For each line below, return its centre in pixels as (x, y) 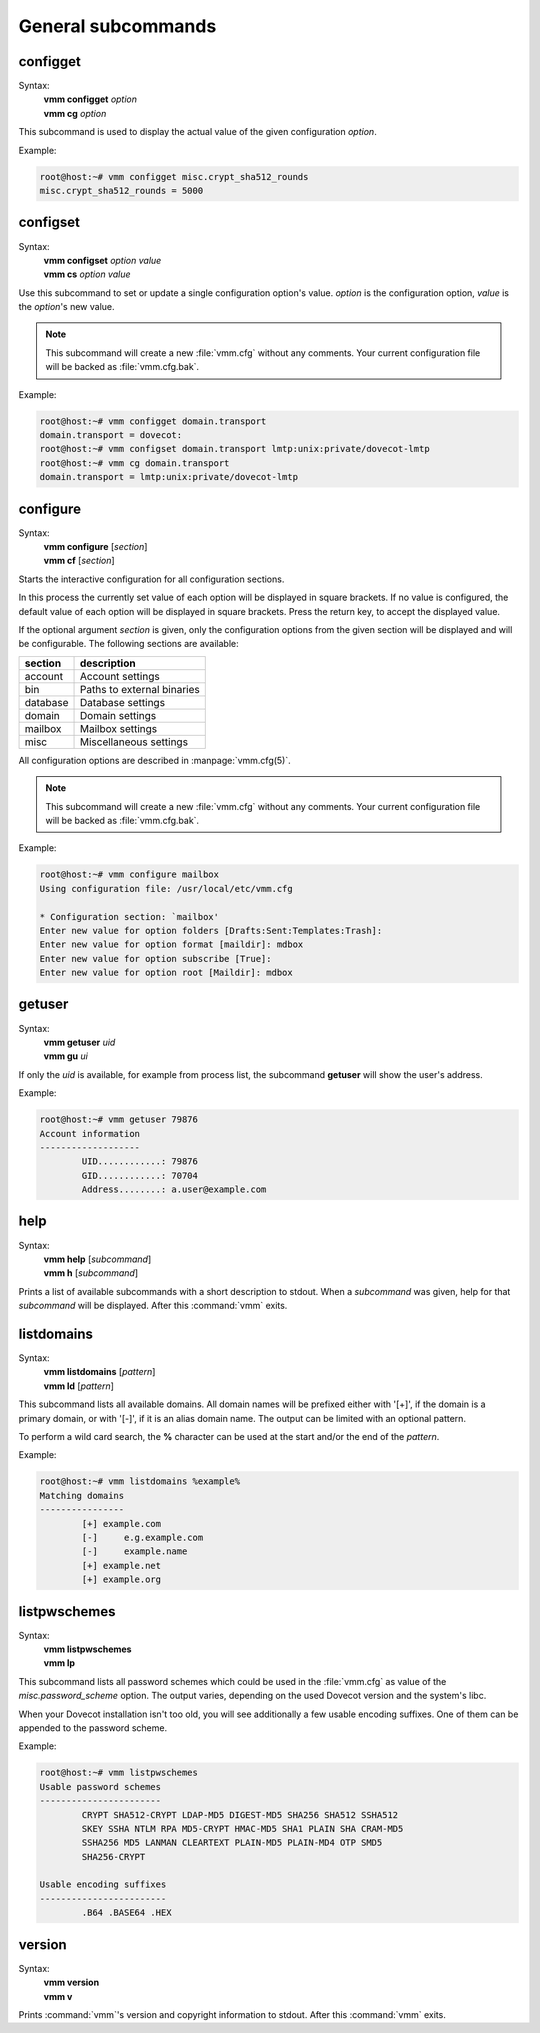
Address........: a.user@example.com (174, 1189)
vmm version (71, 1982)
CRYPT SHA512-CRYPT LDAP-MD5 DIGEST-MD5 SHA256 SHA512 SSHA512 (240, 1814)
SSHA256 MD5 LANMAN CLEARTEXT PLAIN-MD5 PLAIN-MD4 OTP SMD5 (232, 1843)
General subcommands (117, 26)
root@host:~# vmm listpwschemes (119, 1773)
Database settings (122, 702)
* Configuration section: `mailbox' (129, 916)
